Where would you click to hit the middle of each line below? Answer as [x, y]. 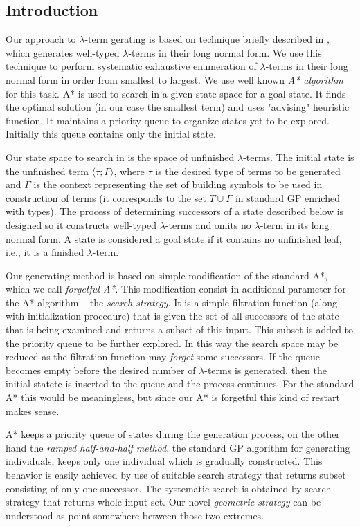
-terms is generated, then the [266, 370]
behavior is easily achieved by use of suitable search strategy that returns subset [176, 475]
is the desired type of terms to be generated [248, 170]
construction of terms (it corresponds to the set [106, 197]
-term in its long [295, 224]
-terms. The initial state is [299, 157]
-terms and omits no [208, 224]
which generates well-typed [63, 52]
